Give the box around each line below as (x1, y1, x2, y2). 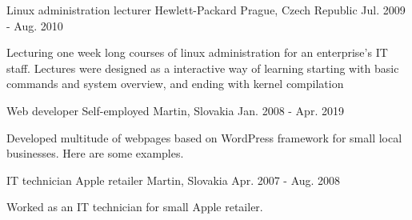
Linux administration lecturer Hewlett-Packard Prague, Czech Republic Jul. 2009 (6, 2, 406, 18)
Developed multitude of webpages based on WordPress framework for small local (6, 129, 402, 146)
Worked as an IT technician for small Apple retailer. (6, 198, 263, 215)
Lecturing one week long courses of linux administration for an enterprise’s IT (6, 44, 388, 61)
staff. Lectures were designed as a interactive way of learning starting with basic (6, 59, 399, 76)
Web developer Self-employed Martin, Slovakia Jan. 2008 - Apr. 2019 (6, 102, 344, 118)
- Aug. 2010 (6, 17, 63, 34)
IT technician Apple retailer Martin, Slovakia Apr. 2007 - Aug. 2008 (6, 171, 341, 188)
